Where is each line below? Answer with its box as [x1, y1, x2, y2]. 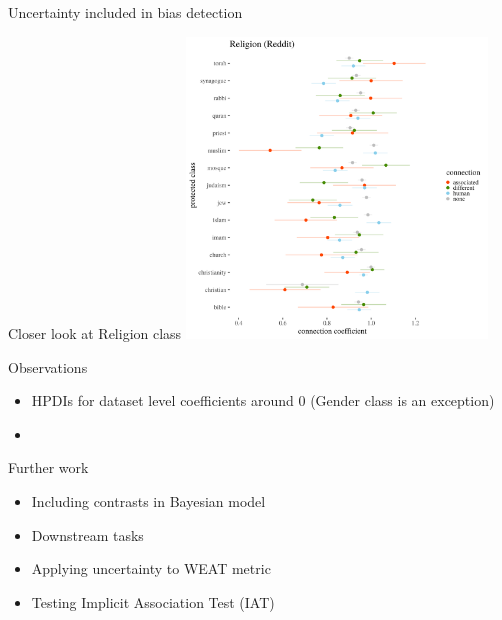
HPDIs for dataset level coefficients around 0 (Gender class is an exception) [31, 390, 495, 411]
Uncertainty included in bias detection [8, 2, 243, 22]
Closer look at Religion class [8, 322, 182, 343]
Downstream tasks [31, 524, 144, 545]
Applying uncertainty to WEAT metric [31, 558, 271, 579]
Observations [8, 356, 88, 377]
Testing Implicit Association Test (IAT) [31, 591, 275, 612]
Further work [8, 457, 89, 478]
